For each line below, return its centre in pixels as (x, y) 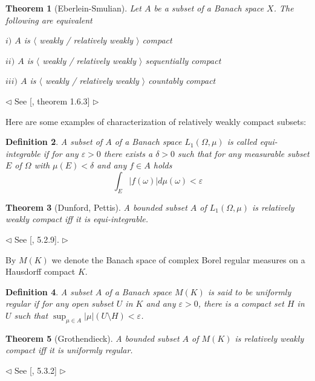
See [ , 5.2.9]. (37, 239)
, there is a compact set (241, 303)
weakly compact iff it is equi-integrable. (77, 219)
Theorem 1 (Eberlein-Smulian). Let (73, 8)
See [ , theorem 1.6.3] (52, 101)
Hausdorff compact (41, 271)
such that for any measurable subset (244, 153)
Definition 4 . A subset (49, 291)
